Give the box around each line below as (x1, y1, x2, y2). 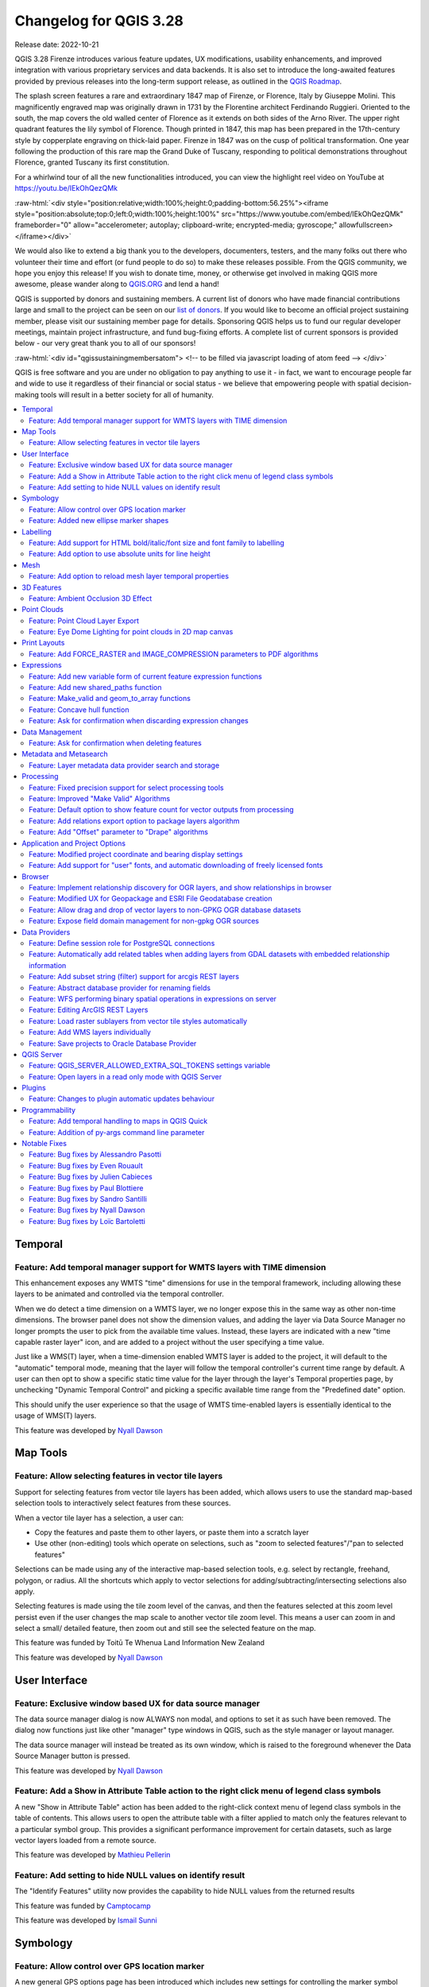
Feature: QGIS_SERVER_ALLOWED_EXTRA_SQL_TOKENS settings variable (29, 1061, 271, 1071)
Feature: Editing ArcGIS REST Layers (29, 1005, 149, 1015)
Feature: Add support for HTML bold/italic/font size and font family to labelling (29, 537, 285, 548)
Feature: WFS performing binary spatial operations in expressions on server (29, 993, 277, 1003)
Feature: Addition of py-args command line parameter (29, 1127, 205, 1137)
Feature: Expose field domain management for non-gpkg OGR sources (29, 916, 260, 926)
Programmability (21, 1105, 75, 1114)
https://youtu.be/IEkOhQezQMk (14, 184, 118, 193)
